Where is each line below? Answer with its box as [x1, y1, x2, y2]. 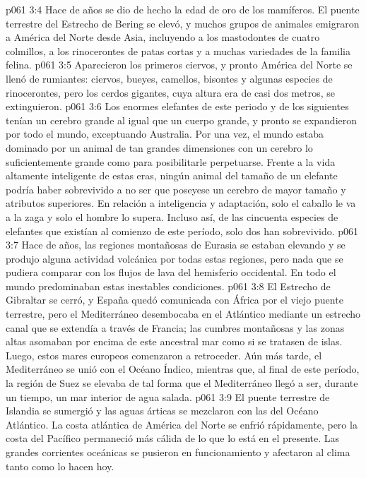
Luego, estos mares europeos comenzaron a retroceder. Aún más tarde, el [6, 347, 322, 362]
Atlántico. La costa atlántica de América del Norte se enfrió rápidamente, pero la [6, 417, 358, 431]
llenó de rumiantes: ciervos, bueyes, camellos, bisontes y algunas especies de [6, 71, 333, 85]
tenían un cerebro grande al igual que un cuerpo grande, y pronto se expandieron [6, 112, 358, 127]
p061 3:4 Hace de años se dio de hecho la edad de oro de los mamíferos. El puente [6, 2, 360, 16]
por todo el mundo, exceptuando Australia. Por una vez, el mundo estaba [6, 126, 324, 141]
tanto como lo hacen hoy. [6, 458, 114, 473]
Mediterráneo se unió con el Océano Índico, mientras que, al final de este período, [6, 362, 360, 376]
